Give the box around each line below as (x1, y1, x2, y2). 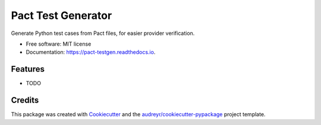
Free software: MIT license (26, 40, 92, 47)
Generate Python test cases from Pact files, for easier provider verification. (11, 30, 195, 37)
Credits (11, 95, 39, 105)
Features (11, 64, 45, 74)
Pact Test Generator (11, 9, 112, 22)
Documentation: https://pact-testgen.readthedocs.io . (26, 49, 156, 56)
